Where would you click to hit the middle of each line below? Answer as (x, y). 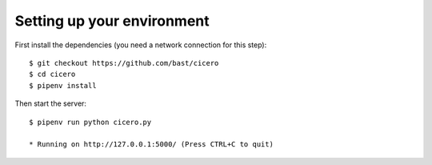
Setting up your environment (112, 21)
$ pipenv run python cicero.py (90, 122)
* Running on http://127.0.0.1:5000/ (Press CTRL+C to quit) (151, 145)
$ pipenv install (63, 85)
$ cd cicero (52, 74)
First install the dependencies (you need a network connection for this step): (141, 45)
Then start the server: (51, 103)
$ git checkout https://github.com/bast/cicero (124, 63)
